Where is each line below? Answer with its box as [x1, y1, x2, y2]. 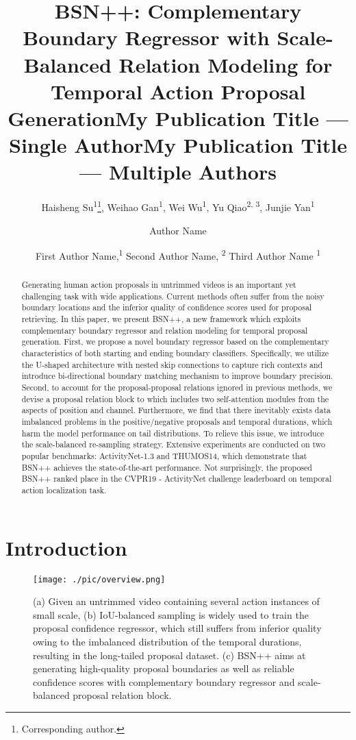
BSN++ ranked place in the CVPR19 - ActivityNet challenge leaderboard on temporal [21, 473, 332, 484]
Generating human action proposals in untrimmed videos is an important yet [21, 279, 296, 291]
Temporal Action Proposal [50, 77, 306, 105]
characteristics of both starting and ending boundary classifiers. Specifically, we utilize [21, 347, 329, 359]
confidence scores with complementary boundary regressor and [33, 674, 295, 689]
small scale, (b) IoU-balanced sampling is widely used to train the [33, 607, 309, 621]
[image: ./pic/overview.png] [33, 574, 166, 584]
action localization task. [21, 484, 107, 495]
